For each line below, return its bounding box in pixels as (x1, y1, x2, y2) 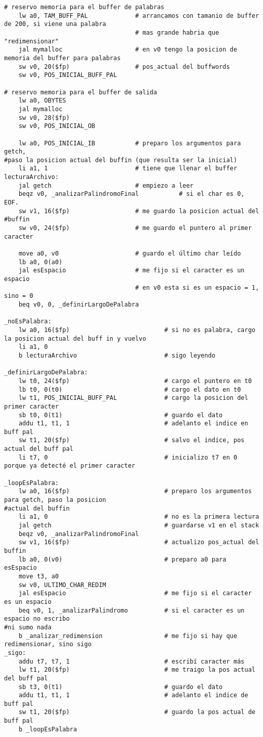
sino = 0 (4, 292, 34, 300)
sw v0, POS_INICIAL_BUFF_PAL (18, 71, 117, 79)
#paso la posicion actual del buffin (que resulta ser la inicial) (4, 156, 238, 164)
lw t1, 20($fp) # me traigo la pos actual (18, 666, 255, 674)
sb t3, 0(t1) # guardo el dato (18, 683, 223, 691)
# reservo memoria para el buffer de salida (4, 88, 157, 96)
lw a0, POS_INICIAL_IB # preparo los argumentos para (18, 139, 241, 147)
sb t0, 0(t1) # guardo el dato (18, 411, 223, 419)
